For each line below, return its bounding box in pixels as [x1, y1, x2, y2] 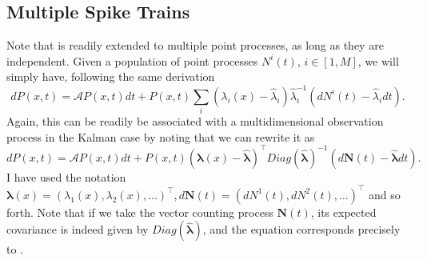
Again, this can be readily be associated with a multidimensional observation [6, 113, 384, 130]
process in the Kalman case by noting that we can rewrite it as [6, 128, 315, 145]
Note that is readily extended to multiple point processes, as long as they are [6, 37, 384, 54]
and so [369, 186, 401, 202]
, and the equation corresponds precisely [202, 221, 401, 238]
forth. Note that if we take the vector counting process [6, 203, 273, 220]
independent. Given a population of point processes [6, 52, 258, 69]
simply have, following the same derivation [6, 68, 215, 85]
